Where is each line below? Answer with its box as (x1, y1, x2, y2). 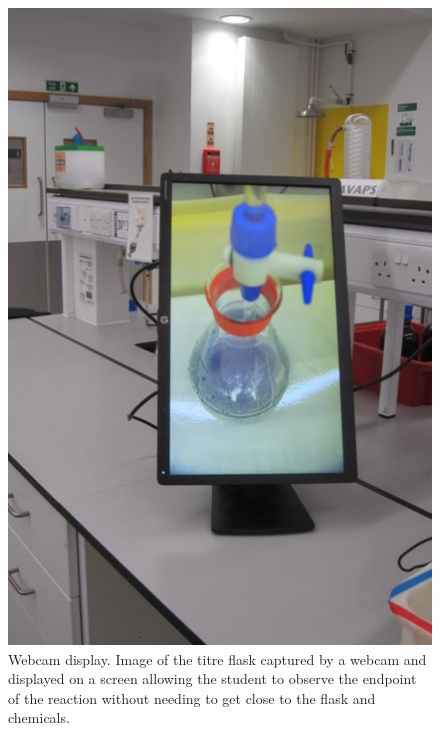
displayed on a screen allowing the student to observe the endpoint (8, 668, 417, 689)
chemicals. (8, 707, 70, 728)
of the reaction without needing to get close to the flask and (8, 687, 376, 708)
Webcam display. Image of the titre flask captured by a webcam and (8, 648, 427, 669)
